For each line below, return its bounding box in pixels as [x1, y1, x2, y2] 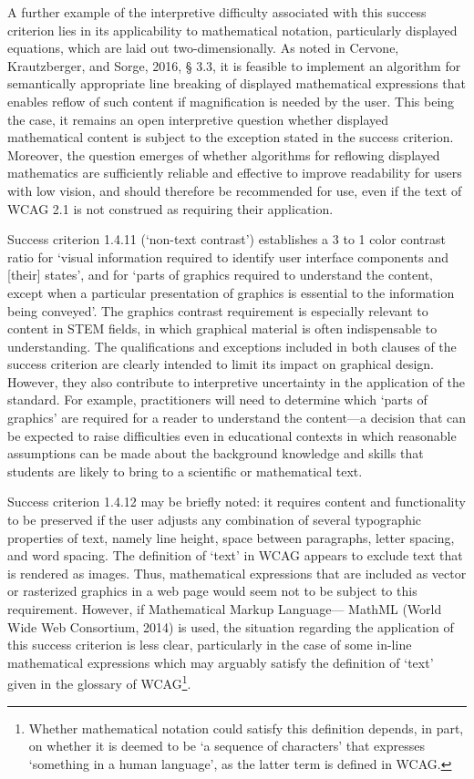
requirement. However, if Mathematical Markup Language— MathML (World [7, 600, 442, 618]
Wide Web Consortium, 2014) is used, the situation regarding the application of [7, 617, 454, 636]
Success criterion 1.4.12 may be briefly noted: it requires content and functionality [7, 492, 466, 511]
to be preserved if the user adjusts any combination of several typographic [7, 510, 422, 529]
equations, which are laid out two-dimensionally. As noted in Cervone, [7, 38, 399, 57]
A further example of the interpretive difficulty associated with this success [7, 3, 427, 21]
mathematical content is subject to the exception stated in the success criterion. [7, 128, 454, 147]
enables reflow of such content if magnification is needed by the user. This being [7, 91, 455, 110]
